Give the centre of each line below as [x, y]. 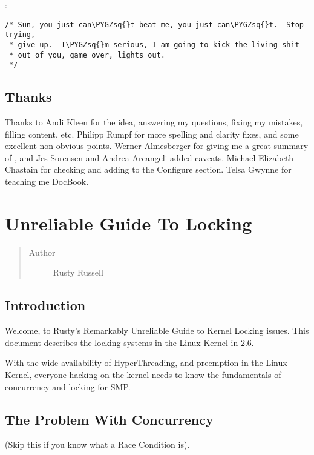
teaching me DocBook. [47, 181]
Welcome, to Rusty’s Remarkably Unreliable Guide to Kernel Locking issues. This [157, 330]
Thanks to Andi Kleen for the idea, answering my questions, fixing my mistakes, [154, 122]
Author [42, 252]
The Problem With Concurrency [109, 419]
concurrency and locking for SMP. [68, 386]
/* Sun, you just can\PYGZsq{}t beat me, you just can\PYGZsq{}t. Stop [154, 25]
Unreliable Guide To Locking [129, 223]
